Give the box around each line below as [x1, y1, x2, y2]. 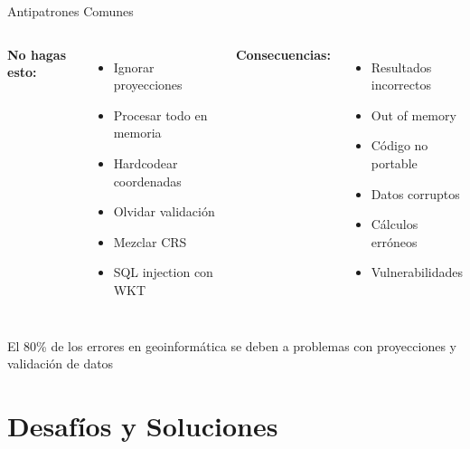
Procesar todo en [113, 105, 208, 124]
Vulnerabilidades [371, 263, 463, 282]
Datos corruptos [371, 184, 460, 203]
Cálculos [371, 215, 418, 234]
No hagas [7, 44, 67, 63]
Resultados [371, 57, 432, 76]
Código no [371, 136, 428, 155]
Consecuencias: [235, 44, 331, 63]
